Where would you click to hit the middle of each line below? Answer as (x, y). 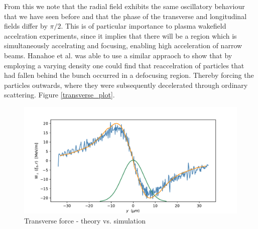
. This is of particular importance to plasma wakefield (144, 26)
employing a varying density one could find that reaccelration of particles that (124, 65)
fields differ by (26, 26)
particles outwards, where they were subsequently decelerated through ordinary (126, 85)
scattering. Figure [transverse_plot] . (59, 95)
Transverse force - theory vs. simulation (85, 220)
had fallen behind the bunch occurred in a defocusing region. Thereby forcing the (129, 75)
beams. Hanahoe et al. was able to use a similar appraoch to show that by (118, 55)
